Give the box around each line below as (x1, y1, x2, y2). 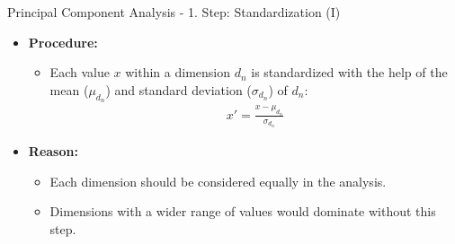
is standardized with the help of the (251, 63, 448, 82)
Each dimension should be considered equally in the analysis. (49, 171, 387, 190)
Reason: (28, 141, 78, 160)
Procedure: (28, 32, 98, 51)
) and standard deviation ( (105, 80, 252, 99)
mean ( (49, 80, 89, 99)
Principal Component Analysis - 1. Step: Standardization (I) (7, 3, 341, 21)
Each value (49, 63, 110, 82)
